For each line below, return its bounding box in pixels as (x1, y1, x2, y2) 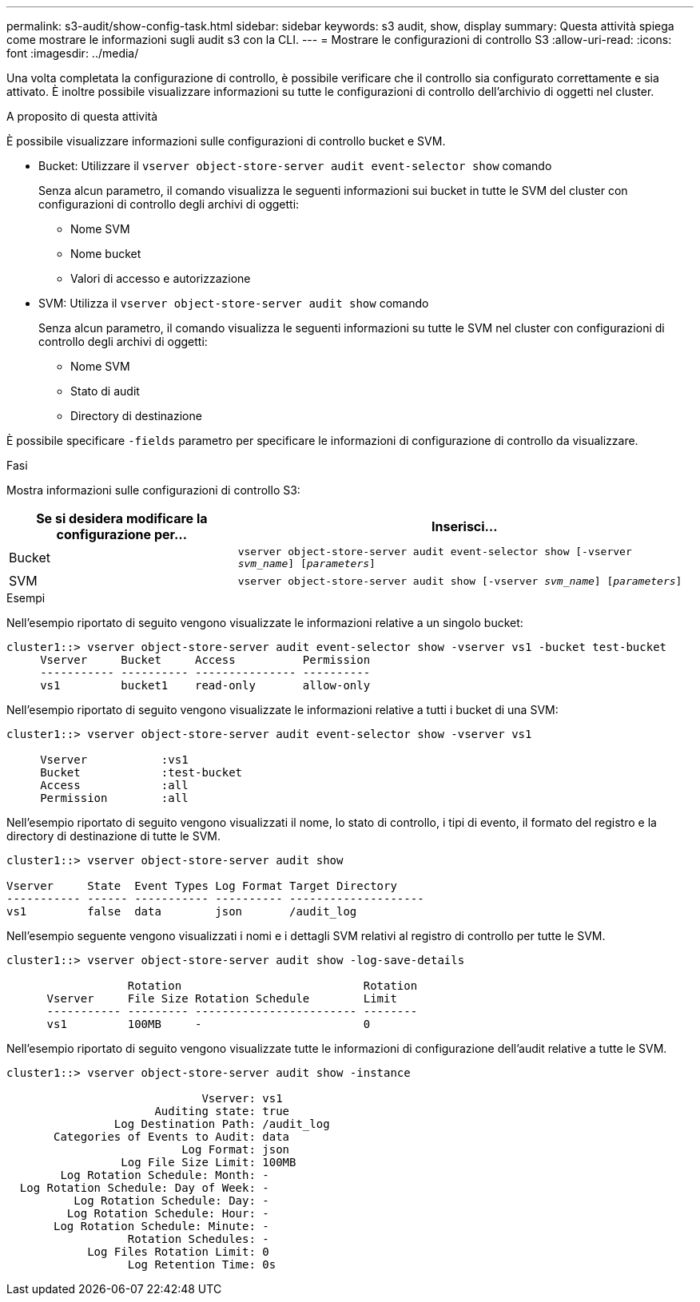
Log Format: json (181, 1143, 290, 1156)
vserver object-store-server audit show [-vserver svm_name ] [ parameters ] (237, 574, 682, 587)
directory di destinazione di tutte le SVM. (6, 829, 221, 843)
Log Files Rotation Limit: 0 (87, 1245, 269, 1258)
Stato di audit (70, 384, 140, 398)
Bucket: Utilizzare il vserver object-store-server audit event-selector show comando (38, 159, 552, 173)
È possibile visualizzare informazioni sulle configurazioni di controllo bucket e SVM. (6, 134, 446, 148)
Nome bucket (70, 247, 141, 260)
